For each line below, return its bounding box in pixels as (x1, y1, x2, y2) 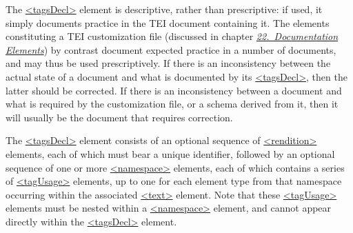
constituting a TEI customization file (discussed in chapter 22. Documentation (6, 29, 339, 43)
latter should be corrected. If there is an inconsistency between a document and (6, 83, 342, 97)
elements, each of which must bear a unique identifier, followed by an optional (6, 146, 335, 161)
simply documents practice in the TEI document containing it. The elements (6, 15, 330, 30)
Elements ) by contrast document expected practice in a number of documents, (6, 42, 336, 57)
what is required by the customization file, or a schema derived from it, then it (6, 97, 339, 111)
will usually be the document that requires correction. (6, 110, 233, 124)
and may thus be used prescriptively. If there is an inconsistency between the (6, 56, 331, 70)
